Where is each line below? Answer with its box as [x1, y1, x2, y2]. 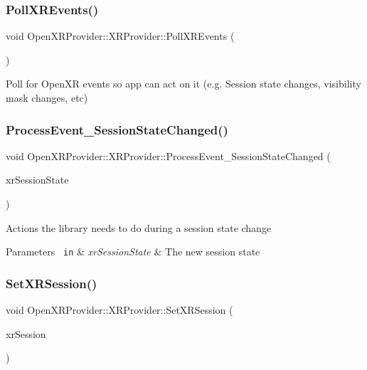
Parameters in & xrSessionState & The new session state [6, 244, 260, 259]
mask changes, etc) [6, 90, 88, 105]
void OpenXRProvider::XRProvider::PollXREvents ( [6, 28, 235, 43]
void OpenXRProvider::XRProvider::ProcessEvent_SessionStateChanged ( [6, 148, 331, 163]
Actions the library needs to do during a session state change [6, 220, 272, 235]
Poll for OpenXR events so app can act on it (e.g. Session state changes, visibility [6, 76, 361, 91]
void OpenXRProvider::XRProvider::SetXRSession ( [6, 302, 233, 317]
